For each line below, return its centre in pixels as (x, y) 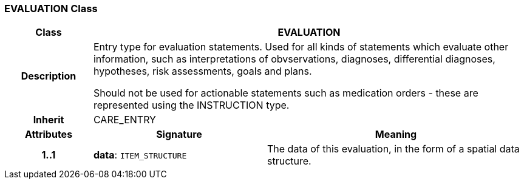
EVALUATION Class (51, 9)
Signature (179, 135)
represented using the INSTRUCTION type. (191, 105)
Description (49, 76)
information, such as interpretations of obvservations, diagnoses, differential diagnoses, (294, 59)
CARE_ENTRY (124, 120)
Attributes (49, 135)
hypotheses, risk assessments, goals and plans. (202, 71)
